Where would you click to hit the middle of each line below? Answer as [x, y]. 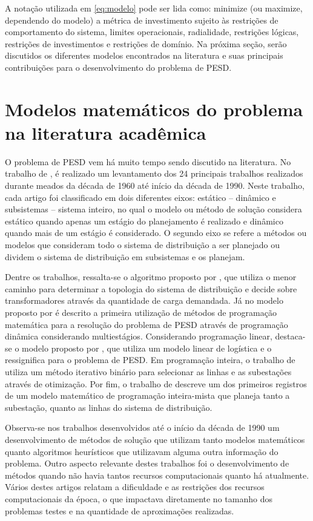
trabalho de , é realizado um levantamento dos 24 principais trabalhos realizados [154, 173]
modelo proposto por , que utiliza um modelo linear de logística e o [147, 348]
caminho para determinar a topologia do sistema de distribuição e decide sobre [151, 288]
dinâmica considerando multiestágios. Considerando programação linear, [139, 336]
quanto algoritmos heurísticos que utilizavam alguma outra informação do [142, 451]
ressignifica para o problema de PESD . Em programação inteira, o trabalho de [150, 360]
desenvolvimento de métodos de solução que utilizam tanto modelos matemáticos [155, 439]
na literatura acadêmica [106, 132]
